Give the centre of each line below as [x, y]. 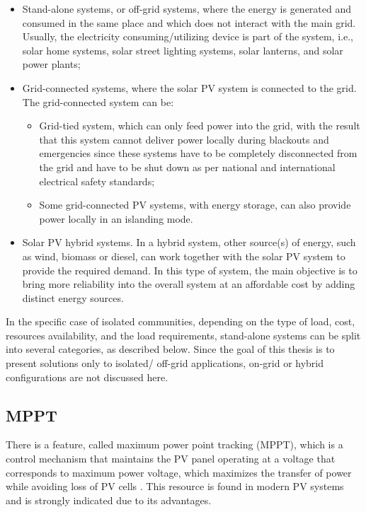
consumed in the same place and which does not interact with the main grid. [189, 22]
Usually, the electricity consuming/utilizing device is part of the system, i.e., [188, 36]
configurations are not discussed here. [87, 377]
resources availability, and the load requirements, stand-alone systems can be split [183, 335]
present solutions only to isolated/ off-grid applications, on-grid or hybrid [165, 363]
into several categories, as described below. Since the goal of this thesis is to [170, 349]
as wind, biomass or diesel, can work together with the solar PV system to [184, 256]
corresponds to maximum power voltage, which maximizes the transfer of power [179, 472]
